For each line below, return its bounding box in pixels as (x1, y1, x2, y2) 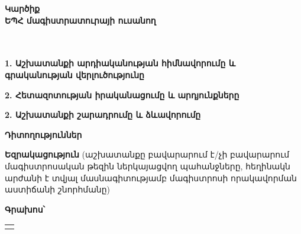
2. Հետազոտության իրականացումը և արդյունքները (5, 88, 239, 101)
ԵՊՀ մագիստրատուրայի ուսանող (5, 14, 156, 26)
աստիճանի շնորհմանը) (5, 183, 111, 195)
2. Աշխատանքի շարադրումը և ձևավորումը (5, 108, 201, 121)
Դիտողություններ (5, 128, 82, 140)
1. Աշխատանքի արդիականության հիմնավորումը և (5, 57, 236, 69)
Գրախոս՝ (5, 203, 45, 215)
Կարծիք (5, 2, 40, 14)
